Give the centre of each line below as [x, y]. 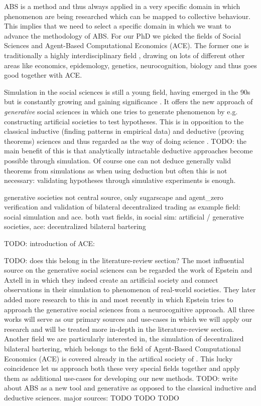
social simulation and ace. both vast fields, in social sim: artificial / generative [124, 216]
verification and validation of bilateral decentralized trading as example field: [122, 207]
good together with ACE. [43, 75]
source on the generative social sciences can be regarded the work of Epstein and [128, 270]
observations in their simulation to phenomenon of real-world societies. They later [130, 289]
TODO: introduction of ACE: [49, 243]
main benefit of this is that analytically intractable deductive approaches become [128, 151]
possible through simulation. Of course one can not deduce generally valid [117, 160]
